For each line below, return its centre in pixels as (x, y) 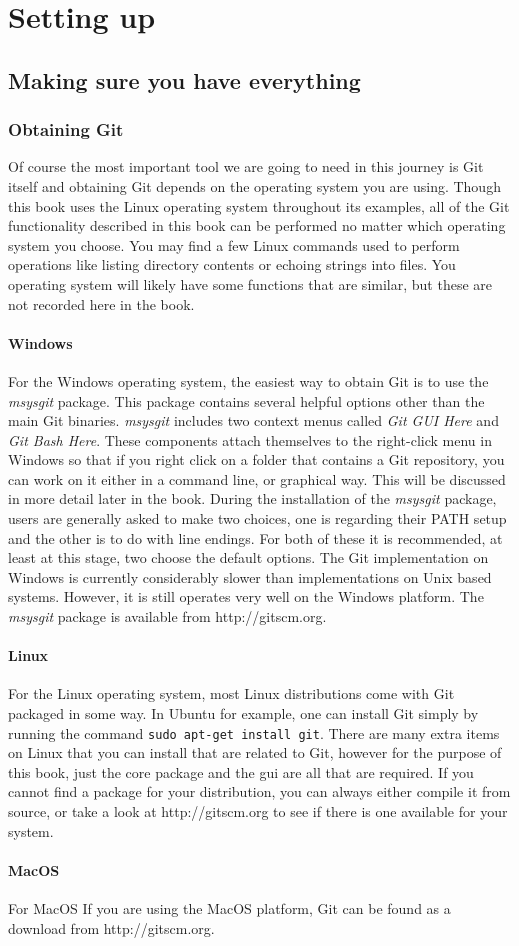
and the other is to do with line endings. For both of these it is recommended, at (255, 537)
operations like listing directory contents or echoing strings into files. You (232, 264)
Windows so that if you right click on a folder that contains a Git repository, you (256, 459)
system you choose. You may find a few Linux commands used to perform (234, 244)
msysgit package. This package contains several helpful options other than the (246, 400)
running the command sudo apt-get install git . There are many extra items (254, 732)
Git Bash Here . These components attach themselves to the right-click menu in (250, 439)
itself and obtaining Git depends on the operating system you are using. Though (254, 185)
